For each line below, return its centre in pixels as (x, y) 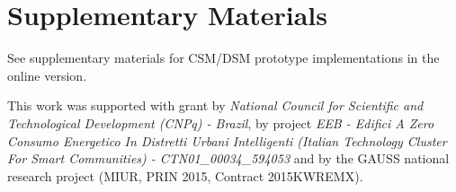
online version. (47, 75)
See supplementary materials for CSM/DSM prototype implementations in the (224, 58)
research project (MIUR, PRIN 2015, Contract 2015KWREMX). (185, 175)
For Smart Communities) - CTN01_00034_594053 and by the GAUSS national (228, 158)
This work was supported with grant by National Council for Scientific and (215, 105)
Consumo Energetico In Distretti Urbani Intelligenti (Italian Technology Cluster (227, 140)
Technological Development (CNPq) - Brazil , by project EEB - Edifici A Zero (221, 122)
